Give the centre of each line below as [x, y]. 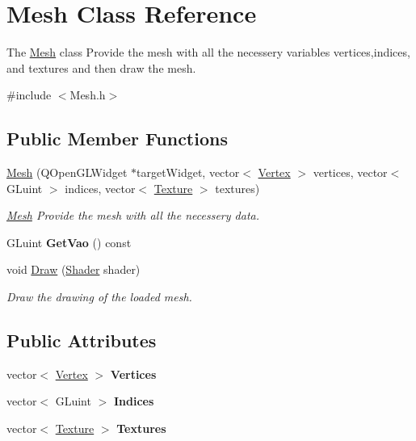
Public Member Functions [117, 139]
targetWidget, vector [188, 172]
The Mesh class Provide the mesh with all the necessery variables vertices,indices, [208, 52]
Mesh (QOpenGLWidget [67, 172]
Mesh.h [88, 95]
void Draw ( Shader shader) [74, 269]
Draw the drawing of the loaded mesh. [99, 297]
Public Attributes [82, 340]
